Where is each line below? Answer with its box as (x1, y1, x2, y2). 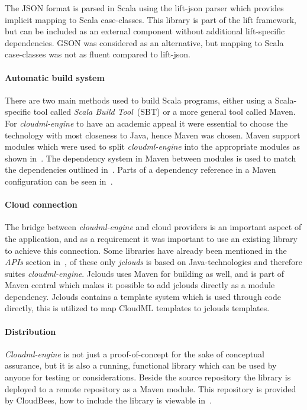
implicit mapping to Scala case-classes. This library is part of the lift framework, (5, 13, 296, 25)
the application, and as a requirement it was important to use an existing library (5, 232, 298, 244)
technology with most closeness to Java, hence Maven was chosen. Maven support (5, 128, 300, 141)
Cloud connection (5, 198, 77, 211)
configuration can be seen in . (5, 175, 113, 187)
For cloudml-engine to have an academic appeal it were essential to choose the (5, 117, 288, 129)
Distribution (5, 325, 56, 337)
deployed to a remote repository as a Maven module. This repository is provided (5, 382, 296, 395)
